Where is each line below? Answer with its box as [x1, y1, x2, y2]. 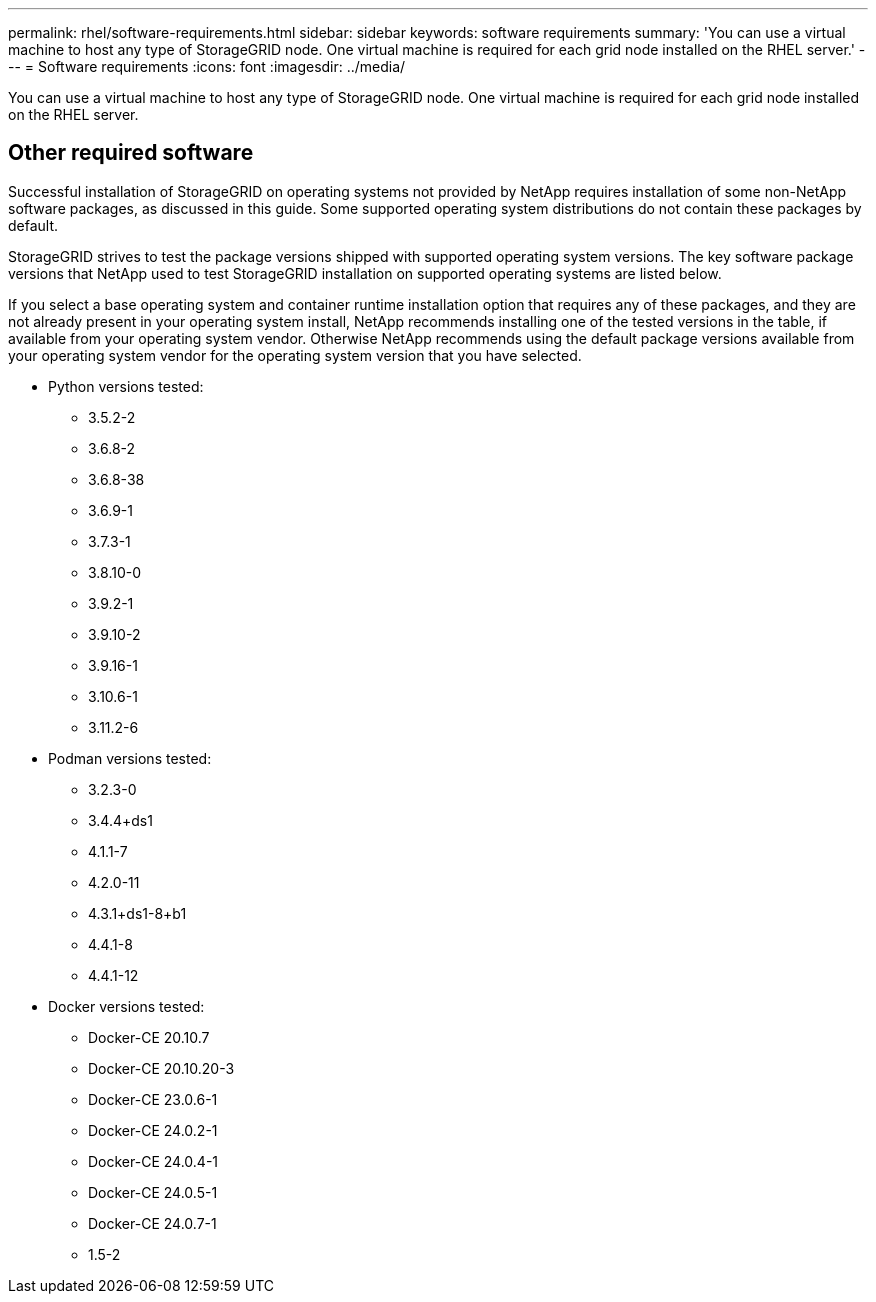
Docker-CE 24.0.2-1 [88, 1121, 218, 1139]
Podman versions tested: [48, 749, 212, 767]
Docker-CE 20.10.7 [88, 1028, 210, 1046]
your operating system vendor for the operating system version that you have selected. [8, 346, 582, 364]
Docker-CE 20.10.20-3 [88, 1059, 235, 1077]
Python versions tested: [48, 377, 204, 395]
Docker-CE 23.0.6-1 [88, 1090, 218, 1108]
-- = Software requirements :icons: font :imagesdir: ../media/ [8, 58, 406, 75]
